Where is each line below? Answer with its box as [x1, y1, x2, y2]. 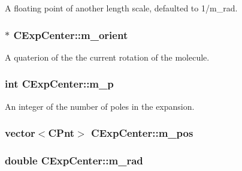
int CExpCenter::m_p [5, 76, 114, 91]
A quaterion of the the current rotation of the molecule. [5, 50, 210, 63]
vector [5, 125, 35, 140]
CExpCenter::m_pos [91, 125, 193, 140]
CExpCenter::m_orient [13, 27, 128, 42]
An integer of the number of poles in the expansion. [5, 100, 195, 112]
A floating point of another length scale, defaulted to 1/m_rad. [5, 2, 238, 14]
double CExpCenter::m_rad [5, 152, 143, 167]
